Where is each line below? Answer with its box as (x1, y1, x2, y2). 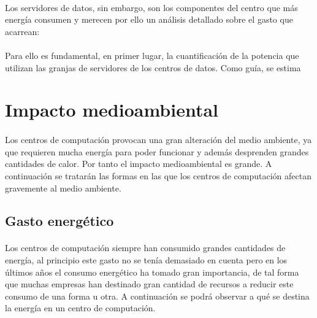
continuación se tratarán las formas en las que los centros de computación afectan (5, 169, 311, 182)
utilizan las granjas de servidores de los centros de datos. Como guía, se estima (5, 61, 301, 74)
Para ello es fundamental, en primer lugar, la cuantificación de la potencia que (5, 48, 299, 61)
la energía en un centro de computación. (5, 301, 156, 314)
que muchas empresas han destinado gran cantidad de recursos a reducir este (5, 277, 294, 290)
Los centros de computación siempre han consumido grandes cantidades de (5, 241, 286, 254)
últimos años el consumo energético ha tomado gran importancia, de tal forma (5, 265, 299, 278)
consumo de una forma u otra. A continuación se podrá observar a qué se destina (5, 289, 310, 302)
